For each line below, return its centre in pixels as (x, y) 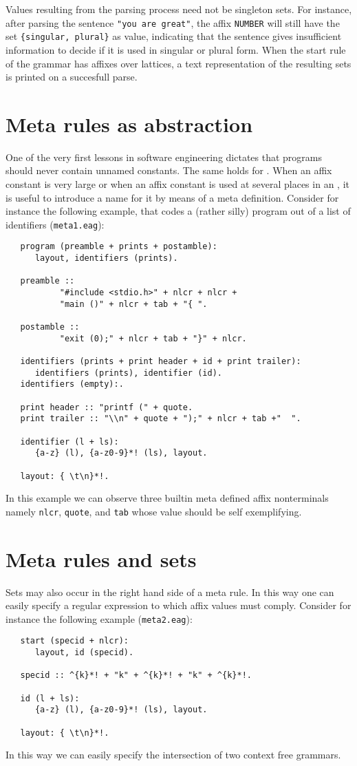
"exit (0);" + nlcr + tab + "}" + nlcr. (153, 338)
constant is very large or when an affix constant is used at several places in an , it (177, 184)
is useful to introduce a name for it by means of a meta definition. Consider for (172, 197)
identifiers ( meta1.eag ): (55, 224)
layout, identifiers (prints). (106, 258)
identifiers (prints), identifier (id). (128, 373)
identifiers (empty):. (72, 384)
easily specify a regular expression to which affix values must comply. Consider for (178, 605)
